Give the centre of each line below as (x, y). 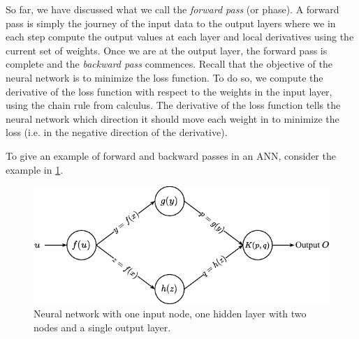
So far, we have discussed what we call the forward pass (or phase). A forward (173, 9)
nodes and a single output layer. (102, 327)
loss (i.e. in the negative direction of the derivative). (117, 132)
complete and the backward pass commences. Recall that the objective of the (169, 64)
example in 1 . (35, 169)
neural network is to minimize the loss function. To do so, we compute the (164, 77)
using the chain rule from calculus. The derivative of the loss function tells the (173, 105)
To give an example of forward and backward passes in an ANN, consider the (171, 155)
